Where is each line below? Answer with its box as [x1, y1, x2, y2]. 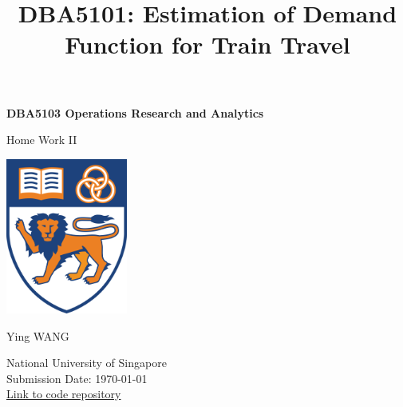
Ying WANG [6, 327, 69, 344]
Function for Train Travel [65, 28, 350, 61]
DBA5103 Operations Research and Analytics [6, 104, 264, 121]
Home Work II [6, 131, 77, 148]
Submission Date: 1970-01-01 [6, 369, 148, 386]
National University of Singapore [6, 354, 167, 371]
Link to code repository [6, 385, 121, 402]
